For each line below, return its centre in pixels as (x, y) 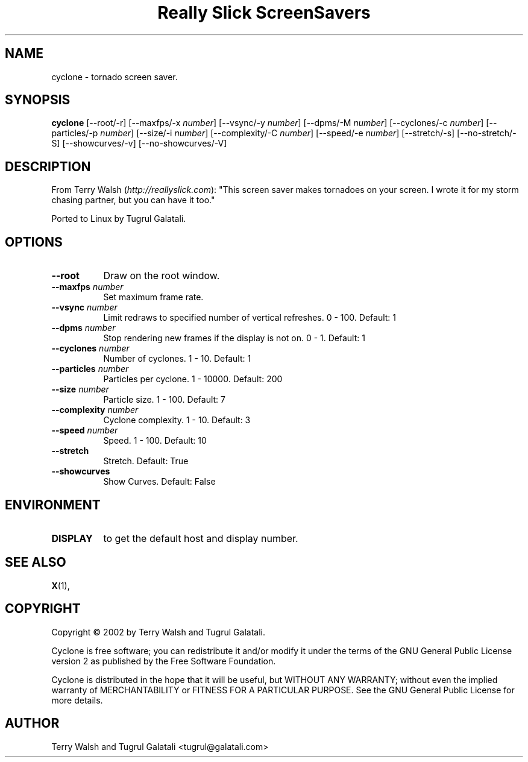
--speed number (85, 430)
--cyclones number (90, 348)
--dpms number (83, 328)
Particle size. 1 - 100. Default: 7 (165, 400)
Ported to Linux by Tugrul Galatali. (119, 219)
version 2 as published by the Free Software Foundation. (164, 661)
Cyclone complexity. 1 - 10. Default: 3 (177, 420)
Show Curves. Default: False (159, 482)
